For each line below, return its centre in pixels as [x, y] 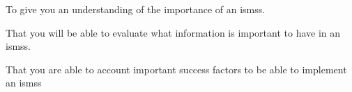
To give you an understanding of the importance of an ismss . [136, 9]
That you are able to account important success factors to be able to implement [176, 69]
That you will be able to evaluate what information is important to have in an [173, 32]
